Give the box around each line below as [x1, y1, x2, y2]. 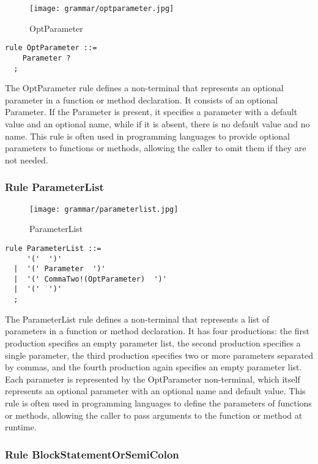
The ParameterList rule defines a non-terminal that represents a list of [5, 312, 270, 325]
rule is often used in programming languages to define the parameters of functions [5, 396, 312, 409]
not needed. [5, 153, 48, 166]
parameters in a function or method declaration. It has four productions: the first [5, 324, 310, 337]
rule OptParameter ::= [5, 43, 97, 53]
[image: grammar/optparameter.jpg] [29, 4, 174, 13]
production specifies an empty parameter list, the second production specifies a [5, 336, 301, 349]
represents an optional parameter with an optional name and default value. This [5, 384, 306, 397]
